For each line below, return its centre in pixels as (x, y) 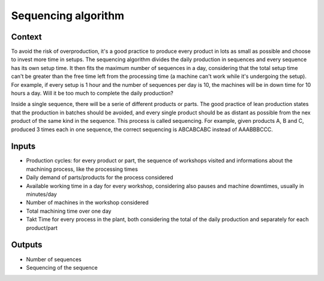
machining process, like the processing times (82, 169)
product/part (42, 228)
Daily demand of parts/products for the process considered (100, 177)
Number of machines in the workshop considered (87, 203)
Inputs (23, 146)
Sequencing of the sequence (62, 267)
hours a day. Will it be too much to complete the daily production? (92, 93)
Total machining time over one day (69, 211)
